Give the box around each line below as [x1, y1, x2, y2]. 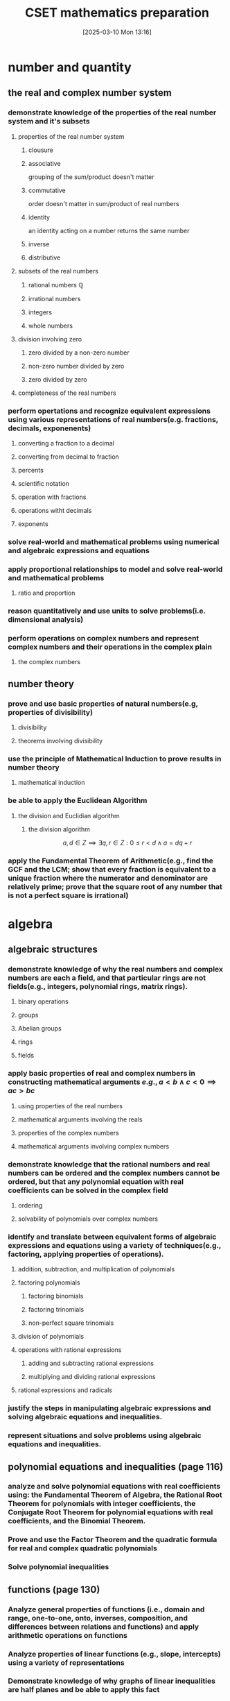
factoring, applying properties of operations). [8, 1249, 164, 1259]
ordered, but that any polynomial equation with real [8, 1176, 184, 1186]
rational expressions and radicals [17, 1386, 113, 1394]
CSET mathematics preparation [24, 5, 210, 21]
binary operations [17, 997, 69, 1006]
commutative [28, 186, 67, 194]
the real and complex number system [8, 87, 172, 99]
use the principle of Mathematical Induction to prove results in [8, 754, 222, 763]
